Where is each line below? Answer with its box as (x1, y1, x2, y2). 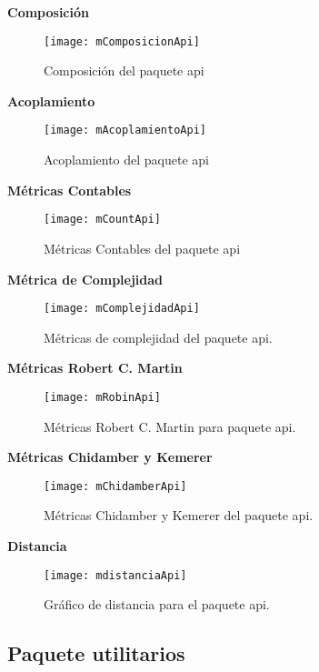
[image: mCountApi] (44, 213, 161, 226)
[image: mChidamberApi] (44, 479, 187, 493)
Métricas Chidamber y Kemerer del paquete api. (44, 506, 314, 525)
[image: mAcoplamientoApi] (44, 124, 206, 137)
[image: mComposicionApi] (44, 35, 200, 48)
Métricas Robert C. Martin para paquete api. (44, 416, 296, 436)
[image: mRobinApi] (44, 390, 161, 404)
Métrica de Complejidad (7, 269, 164, 288)
